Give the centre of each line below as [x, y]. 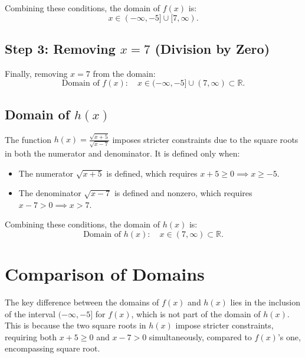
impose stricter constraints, [224, 325]
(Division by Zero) [212, 48]
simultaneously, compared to [200, 336]
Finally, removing [36, 73]
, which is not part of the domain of [196, 313]
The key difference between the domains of [82, 302]
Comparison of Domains [105, 274]
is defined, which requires [152, 173]
